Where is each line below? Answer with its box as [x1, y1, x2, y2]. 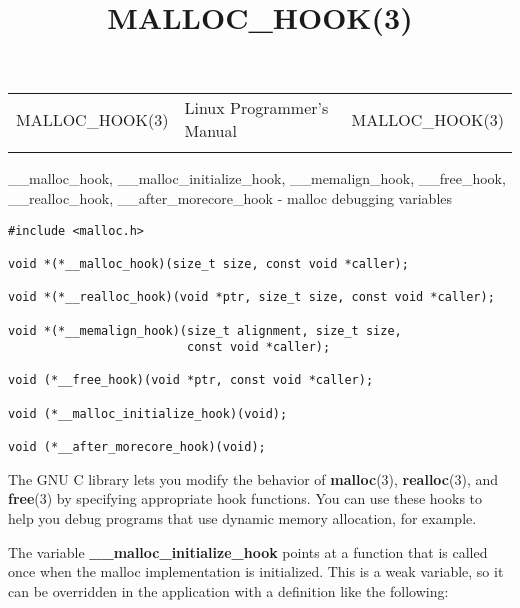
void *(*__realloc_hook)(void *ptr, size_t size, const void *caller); [8, 290, 495, 305]
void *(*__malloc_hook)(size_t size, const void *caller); [8, 256, 409, 271]
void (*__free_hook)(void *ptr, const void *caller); [8, 373, 374, 388]
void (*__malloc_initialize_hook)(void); [8, 406, 288, 421]
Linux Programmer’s [184, 96, 329, 120]
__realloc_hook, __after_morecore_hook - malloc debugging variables [8, 187, 453, 208]
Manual [184, 119, 237, 143]
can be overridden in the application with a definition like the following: [8, 580, 449, 601]
